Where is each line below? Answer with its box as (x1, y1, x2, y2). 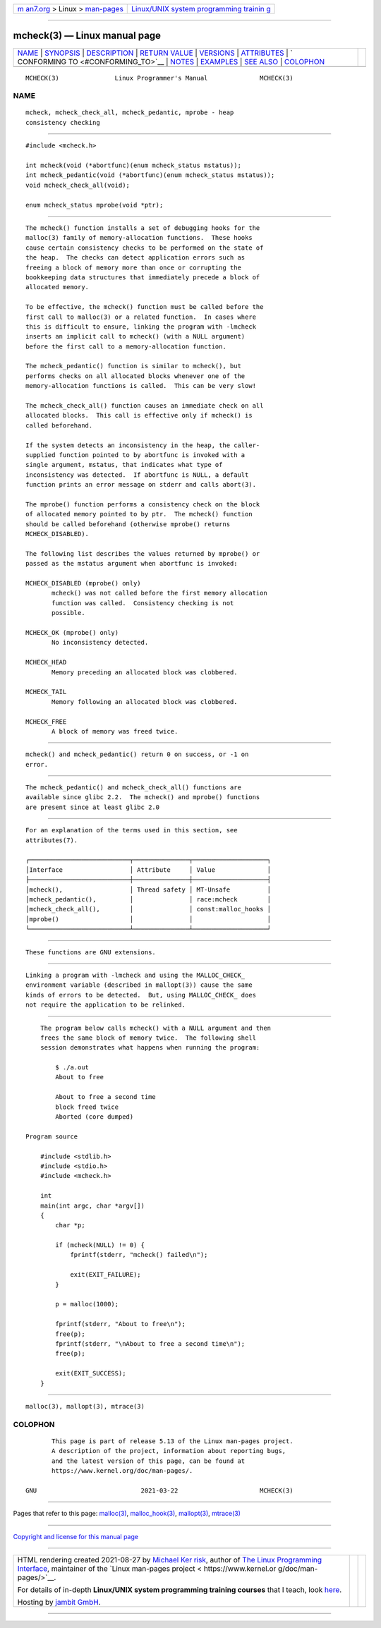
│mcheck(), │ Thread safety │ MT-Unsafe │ (25, 885, 272, 894)
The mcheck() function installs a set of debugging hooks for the (25, 224, 260, 232)
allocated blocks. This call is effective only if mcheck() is (25, 411, 253, 420)
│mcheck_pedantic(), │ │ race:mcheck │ (25, 895, 272, 903)
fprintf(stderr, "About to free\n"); (55, 1320, 186, 1328)
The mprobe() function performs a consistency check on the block (25, 500, 260, 508)
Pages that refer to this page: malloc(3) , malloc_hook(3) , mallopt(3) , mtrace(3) (13, 1509, 241, 1518)
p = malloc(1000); (55, 1300, 119, 1308)
